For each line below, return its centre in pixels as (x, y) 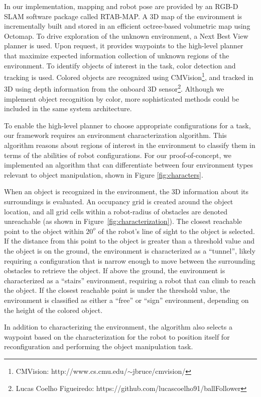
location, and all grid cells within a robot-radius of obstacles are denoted (116, 211)
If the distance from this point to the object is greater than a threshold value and (129, 241)
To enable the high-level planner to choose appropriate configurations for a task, (127, 125)
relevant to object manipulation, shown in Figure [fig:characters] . (104, 174)
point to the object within (44, 231)
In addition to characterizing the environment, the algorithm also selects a (118, 327)
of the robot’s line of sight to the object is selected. (176, 231)
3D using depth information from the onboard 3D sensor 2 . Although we (114, 88)
